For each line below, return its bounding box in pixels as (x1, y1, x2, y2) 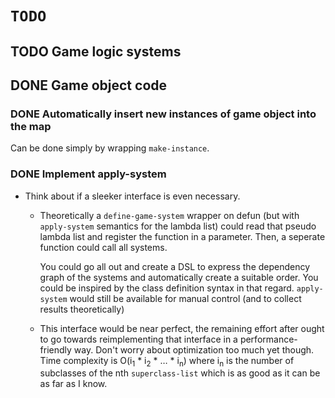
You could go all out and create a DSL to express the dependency (39, 260, 311, 272)
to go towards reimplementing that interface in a (39, 333, 238, 345)
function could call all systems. (39, 241, 168, 253)
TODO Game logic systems (10, 43, 182, 60)
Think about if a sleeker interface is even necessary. (24, 190, 241, 202)
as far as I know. (39, 378, 108, 390)
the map (10, 119, 52, 133)
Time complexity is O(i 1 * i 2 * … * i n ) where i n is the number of (39, 354, 295, 369)
